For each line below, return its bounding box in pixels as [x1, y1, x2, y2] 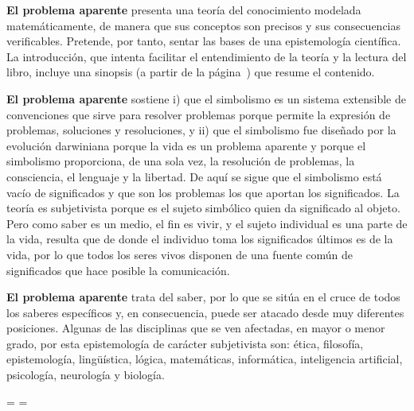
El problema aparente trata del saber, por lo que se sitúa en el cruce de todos [6, 289, 400, 305]
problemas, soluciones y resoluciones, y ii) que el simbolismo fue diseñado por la [6, 122, 396, 138]
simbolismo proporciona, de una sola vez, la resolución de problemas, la [6, 153, 355, 169]
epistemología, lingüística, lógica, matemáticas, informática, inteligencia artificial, [6, 351, 403, 367]
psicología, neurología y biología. [6, 366, 165, 383]
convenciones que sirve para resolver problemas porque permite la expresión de [6, 106, 391, 122]
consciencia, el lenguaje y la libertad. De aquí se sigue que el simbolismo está [6, 168, 382, 184]
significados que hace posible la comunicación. [6, 262, 230, 278]
